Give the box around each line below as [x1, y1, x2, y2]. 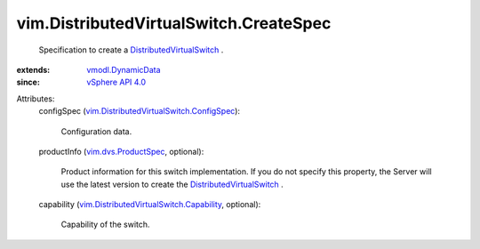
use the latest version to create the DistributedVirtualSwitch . [60, 179, 284, 189]
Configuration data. [60, 125, 132, 137]
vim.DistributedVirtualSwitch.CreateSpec [16, 13, 332, 33]
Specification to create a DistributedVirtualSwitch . [38, 44, 224, 55]
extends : [16, 64, 51, 75]
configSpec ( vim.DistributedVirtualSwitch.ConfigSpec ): [38, 106, 240, 116]
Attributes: [16, 93, 55, 104]
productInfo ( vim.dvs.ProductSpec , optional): [38, 146, 204, 157]
